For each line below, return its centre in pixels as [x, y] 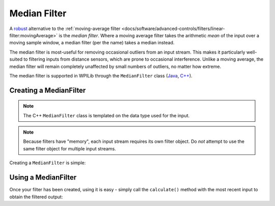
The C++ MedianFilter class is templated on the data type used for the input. [106, 115]
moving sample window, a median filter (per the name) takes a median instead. [92, 43]
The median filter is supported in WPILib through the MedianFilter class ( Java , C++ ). [101, 75]
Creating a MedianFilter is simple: [48, 163]
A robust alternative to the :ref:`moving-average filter [65, 29]
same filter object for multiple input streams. [70, 148]
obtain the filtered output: [36, 197]
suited [16, 59]
